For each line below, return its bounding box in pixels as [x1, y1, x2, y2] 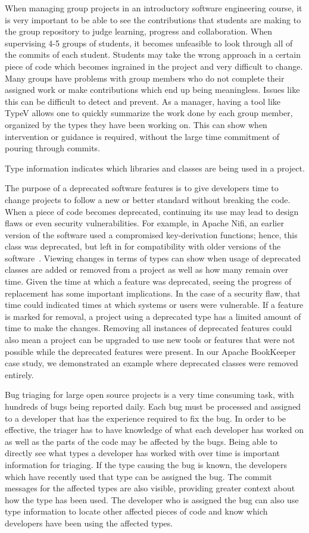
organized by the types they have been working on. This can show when [5, 118, 267, 130]
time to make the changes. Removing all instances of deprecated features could [5, 322, 292, 334]
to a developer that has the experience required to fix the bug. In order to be [5, 412, 286, 424]
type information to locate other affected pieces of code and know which [5, 505, 268, 518]
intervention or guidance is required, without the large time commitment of [5, 130, 280, 142]
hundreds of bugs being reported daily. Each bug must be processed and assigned [5, 400, 301, 412]
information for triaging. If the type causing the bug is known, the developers [5, 458, 288, 470]
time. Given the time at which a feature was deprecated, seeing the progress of [5, 275, 292, 288]
